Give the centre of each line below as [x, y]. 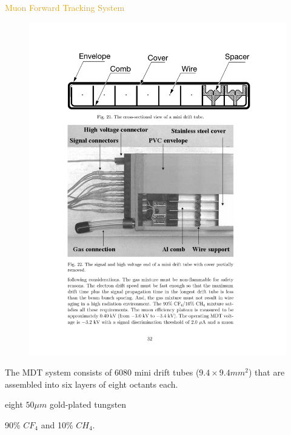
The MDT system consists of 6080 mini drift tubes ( [102, 372]
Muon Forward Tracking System [65, 7]
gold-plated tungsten [88, 404]
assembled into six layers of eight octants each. [92, 384]
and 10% [57, 424]
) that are [267, 372]
